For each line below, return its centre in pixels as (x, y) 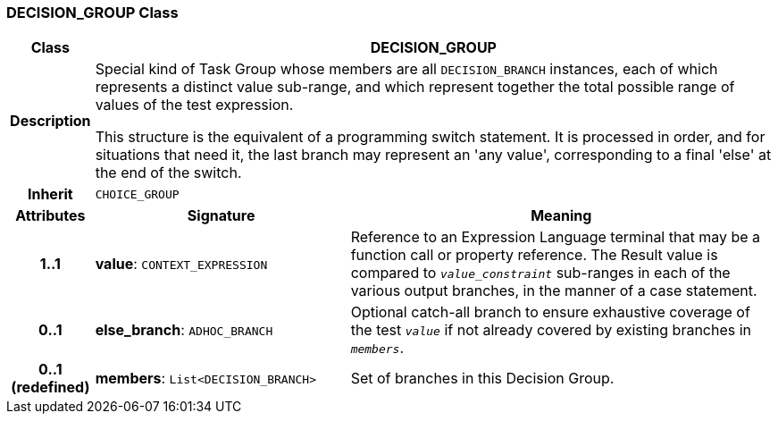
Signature (221, 216)
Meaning (561, 216)
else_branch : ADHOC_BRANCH (184, 330)
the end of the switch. (168, 173)
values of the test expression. (194, 105)
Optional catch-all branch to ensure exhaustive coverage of (550, 312)
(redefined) (50, 387)
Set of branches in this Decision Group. (482, 379)
